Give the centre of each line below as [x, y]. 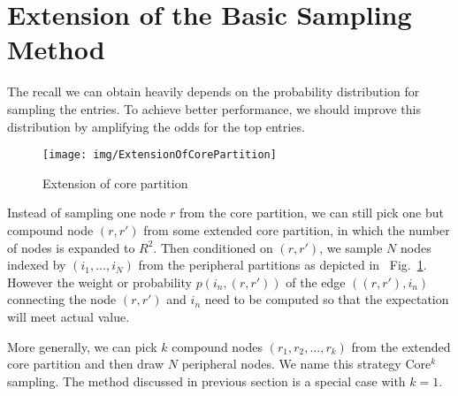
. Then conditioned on [213, 247]
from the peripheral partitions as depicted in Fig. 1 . [282, 265]
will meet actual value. [69, 316]
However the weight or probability [99, 282]
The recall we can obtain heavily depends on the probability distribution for [214, 91]
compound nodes [218, 346]
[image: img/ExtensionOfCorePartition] [160, 155]
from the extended [401, 346]
